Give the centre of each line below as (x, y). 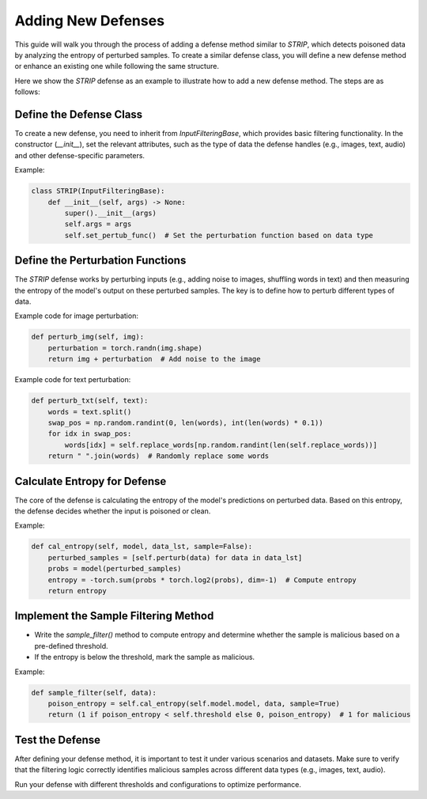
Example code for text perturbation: (73, 380)
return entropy (77, 591)
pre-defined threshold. (71, 646)
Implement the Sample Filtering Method (114, 616)
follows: (27, 92)
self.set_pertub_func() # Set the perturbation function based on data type (219, 235)
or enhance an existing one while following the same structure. (117, 66)
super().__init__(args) (111, 213)
